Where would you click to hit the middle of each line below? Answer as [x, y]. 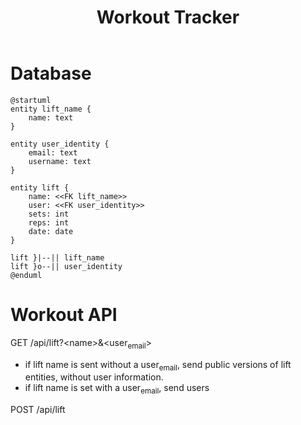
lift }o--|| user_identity [66, 266]
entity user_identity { [60, 144]
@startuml [31, 100]
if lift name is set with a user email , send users [117, 389]
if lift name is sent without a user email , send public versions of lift [158, 365]
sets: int [49, 214]
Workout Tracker [168, 17]
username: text [60, 161]
